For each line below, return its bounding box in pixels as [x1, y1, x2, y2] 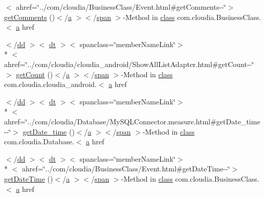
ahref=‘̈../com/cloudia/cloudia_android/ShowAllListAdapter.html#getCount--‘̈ [4, 58, 254, 69]
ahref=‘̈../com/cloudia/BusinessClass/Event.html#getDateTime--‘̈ [21, 163, 230, 174]
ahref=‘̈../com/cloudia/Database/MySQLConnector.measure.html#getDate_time [4, 116, 260, 126]
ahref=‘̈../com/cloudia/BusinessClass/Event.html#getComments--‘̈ [16, 2, 226, 12]
